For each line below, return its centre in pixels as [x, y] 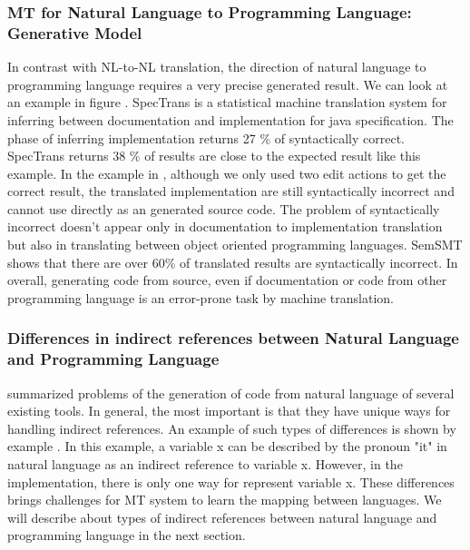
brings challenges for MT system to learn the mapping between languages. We [225, 500]
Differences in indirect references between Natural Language [233, 338]
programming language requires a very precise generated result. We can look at [228, 84]
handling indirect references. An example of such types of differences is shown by [232, 428]
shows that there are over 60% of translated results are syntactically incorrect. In [233, 262]
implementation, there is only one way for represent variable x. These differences [231, 481]
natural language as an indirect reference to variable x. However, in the [205, 463]
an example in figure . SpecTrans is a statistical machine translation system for [227, 102]
